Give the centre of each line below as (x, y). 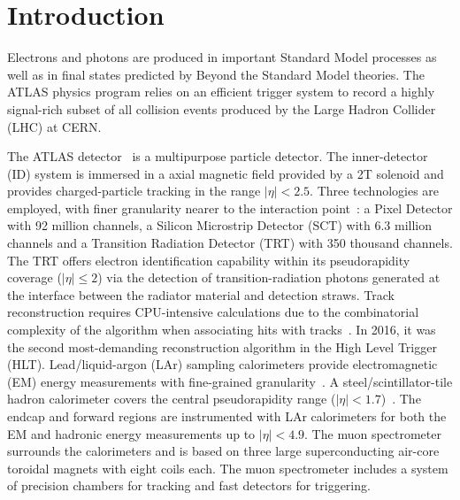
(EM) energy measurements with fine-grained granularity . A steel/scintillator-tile (230, 381)
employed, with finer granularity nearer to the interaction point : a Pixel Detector (230, 208)
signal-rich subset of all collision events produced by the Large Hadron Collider (222, 108)
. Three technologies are (375, 191)
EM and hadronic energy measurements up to (131, 433)
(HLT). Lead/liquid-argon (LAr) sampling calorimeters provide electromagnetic (222, 364)
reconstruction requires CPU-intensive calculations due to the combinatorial (213, 312)
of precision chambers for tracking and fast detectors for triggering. (189, 485)
